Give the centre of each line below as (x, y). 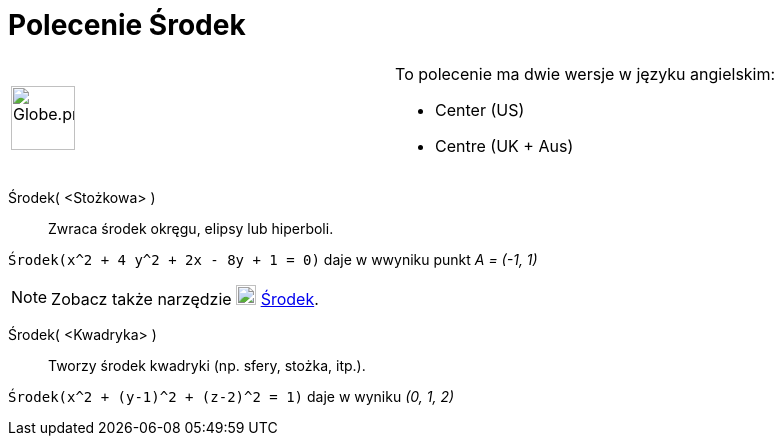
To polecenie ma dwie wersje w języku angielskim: (585, 73)
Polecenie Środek (127, 25)
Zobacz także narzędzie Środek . (185, 298)
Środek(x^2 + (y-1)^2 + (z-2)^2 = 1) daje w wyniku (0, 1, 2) (231, 396)
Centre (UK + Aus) (504, 145)
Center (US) (480, 109)
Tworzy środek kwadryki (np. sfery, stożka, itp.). (207, 365)
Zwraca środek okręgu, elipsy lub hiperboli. (191, 228)
